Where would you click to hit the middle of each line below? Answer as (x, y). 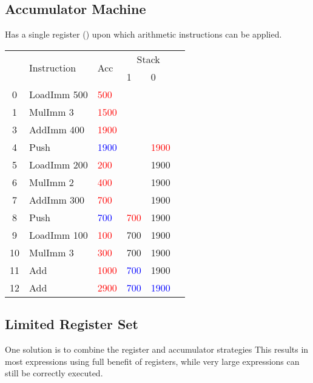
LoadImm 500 (59, 94)
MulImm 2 (52, 182)
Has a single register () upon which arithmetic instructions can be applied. (143, 34)
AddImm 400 (57, 129)
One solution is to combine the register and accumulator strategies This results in (157, 349)
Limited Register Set (72, 324)
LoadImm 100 (59, 235)
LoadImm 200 (59, 164)
